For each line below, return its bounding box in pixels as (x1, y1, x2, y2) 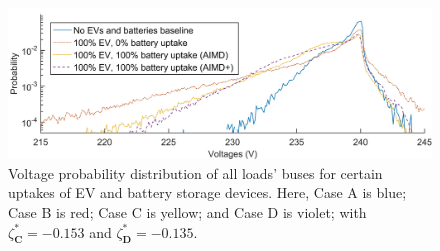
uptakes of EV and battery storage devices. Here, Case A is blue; (8, 182, 407, 203)
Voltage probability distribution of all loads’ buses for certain (8, 162, 383, 183)
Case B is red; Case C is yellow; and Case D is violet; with (8, 201, 367, 222)
